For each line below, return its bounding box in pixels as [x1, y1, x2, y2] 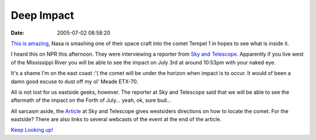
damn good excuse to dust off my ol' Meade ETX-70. [11, 78, 139, 85]
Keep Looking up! [11, 127, 54, 134]
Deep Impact [11, 9, 74, 22]
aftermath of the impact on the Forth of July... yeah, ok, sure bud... [11, 97, 171, 104]
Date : [11, 29, 25, 36]
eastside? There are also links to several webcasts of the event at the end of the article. [11, 116, 222, 123]
